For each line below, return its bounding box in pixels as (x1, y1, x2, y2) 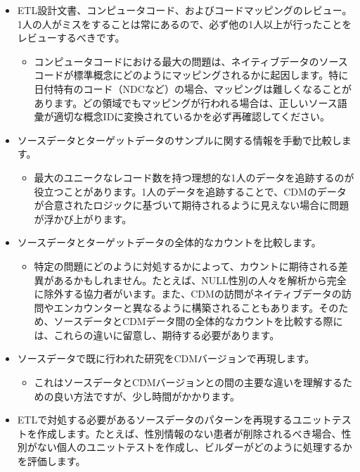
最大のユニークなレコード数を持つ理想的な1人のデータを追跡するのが (34, 170, 354, 184)
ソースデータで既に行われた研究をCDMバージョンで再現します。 (17, 351, 315, 366)
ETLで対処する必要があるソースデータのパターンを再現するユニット (17, 412, 332, 427)
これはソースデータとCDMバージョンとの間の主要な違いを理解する (34, 375, 343, 390)
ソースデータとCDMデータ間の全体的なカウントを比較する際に (53, 314, 343, 329)
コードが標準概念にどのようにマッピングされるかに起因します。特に (34, 68, 349, 82)
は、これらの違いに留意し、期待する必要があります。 (34, 327, 280, 342)
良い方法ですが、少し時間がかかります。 (53, 388, 240, 403)
